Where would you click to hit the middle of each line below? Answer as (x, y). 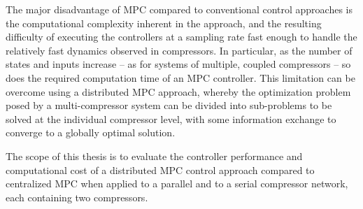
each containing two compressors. (77, 197)
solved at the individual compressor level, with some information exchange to (171, 118)
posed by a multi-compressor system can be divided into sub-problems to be (169, 105)
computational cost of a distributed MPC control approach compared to (160, 170)
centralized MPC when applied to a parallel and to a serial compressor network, (177, 183)
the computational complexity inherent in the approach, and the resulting (164, 23)
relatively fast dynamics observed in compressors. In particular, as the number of (179, 50)
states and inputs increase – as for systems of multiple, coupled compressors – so (178, 64)
